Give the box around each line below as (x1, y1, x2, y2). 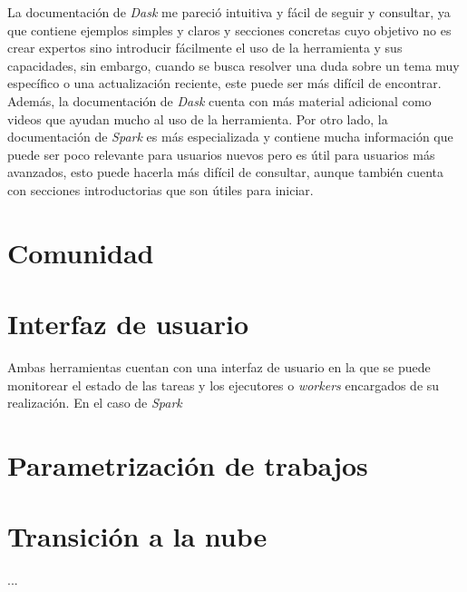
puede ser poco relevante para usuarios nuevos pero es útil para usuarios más (7, 144, 435, 163)
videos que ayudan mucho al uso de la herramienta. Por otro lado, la (7, 109, 388, 128)
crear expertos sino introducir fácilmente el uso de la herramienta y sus (7, 38, 403, 57)
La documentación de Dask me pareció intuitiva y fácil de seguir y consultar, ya (7, 3, 451, 21)
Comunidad (7, 233, 154, 271)
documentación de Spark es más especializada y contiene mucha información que (7, 127, 453, 146)
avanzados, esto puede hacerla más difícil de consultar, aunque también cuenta (7, 163, 444, 182)
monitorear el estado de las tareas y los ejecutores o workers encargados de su (7, 375, 440, 394)
